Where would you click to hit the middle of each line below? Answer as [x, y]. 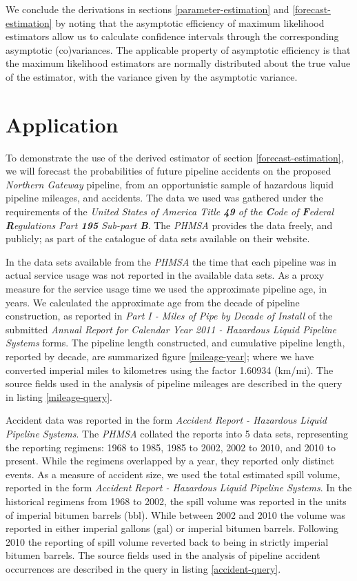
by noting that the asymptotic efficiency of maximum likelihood [190, 22]
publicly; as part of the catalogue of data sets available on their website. [158, 238]
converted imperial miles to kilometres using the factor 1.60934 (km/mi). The [170, 370]
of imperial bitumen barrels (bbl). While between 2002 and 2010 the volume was [175, 514]
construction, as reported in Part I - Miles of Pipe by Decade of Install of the [169, 316]
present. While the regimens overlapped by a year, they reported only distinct [170, 461]
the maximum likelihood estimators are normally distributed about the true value [178, 63]
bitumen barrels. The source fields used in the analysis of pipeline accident [163, 555]
